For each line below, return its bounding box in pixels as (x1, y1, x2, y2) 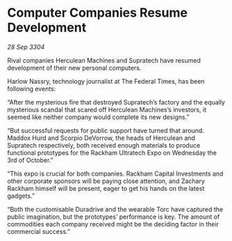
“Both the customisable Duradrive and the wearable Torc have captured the (7, 205, 224, 213)
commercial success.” (7, 227, 71, 235)
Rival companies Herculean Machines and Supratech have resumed (7, 56, 201, 64)
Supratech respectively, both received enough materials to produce (7, 141, 201, 149)
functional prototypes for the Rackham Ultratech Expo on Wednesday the (7, 148, 217, 157)
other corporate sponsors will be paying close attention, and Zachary (7, 176, 205, 185)
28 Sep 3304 (7, 42, 45, 51)
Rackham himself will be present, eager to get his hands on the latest (7, 184, 205, 192)
